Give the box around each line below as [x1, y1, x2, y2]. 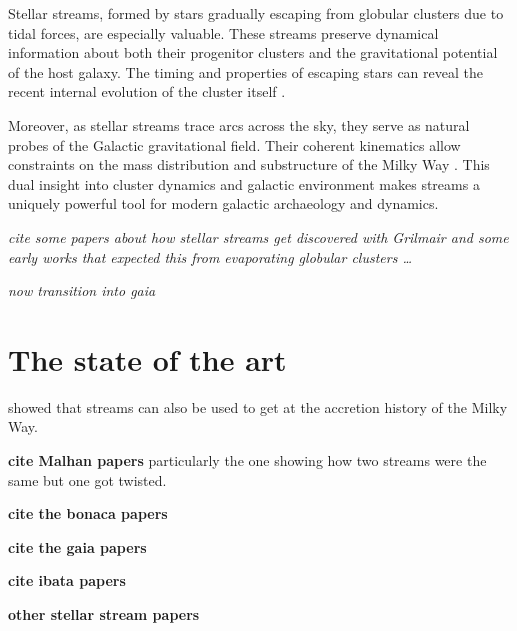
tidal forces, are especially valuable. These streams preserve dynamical [8, 22, 439, 43]
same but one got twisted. [8, 469, 167, 490]
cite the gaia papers [8, 536, 147, 557]
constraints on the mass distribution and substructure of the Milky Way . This [8, 154, 490, 175]
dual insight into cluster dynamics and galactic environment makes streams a [8, 173, 480, 194]
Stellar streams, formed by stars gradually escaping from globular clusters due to [8, 3, 504, 23]
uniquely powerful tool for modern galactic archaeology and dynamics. [8, 193, 439, 214]
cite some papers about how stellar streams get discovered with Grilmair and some [8, 226, 509, 247]
